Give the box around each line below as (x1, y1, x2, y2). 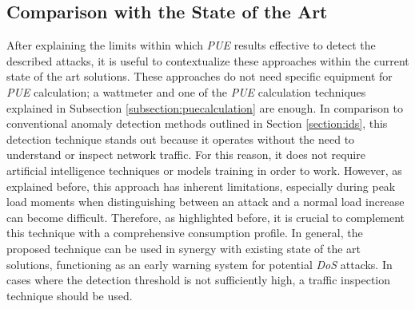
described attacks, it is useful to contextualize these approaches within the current (6, 52, 409, 69)
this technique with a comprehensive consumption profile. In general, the (6, 224, 363, 241)
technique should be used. (6, 287, 133, 303)
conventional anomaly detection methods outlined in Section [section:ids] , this (6, 115, 388, 132)
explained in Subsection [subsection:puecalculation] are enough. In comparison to (6, 99, 403, 116)
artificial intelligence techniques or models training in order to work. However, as (6, 161, 402, 178)
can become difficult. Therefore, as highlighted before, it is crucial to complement (6, 208, 405, 225)
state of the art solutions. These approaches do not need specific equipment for (6, 68, 393, 85)
